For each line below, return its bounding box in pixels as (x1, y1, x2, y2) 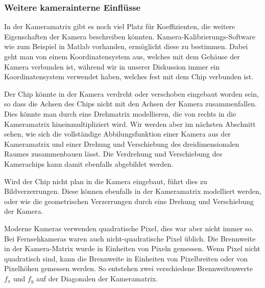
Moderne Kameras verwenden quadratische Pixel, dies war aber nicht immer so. (4, 223, 254, 233)
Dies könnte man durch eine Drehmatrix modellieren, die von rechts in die (4, 108, 236, 119)
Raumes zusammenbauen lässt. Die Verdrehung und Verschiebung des (4, 148, 223, 159)
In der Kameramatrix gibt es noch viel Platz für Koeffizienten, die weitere (4, 21, 235, 32)
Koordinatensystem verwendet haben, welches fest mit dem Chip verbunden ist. (4, 71, 254, 82)
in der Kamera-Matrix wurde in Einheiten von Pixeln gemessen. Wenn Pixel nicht (4, 243, 260, 254)
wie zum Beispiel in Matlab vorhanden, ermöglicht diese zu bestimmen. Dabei (4, 41, 248, 52)
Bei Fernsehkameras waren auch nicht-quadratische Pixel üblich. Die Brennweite (4, 233, 256, 243)
